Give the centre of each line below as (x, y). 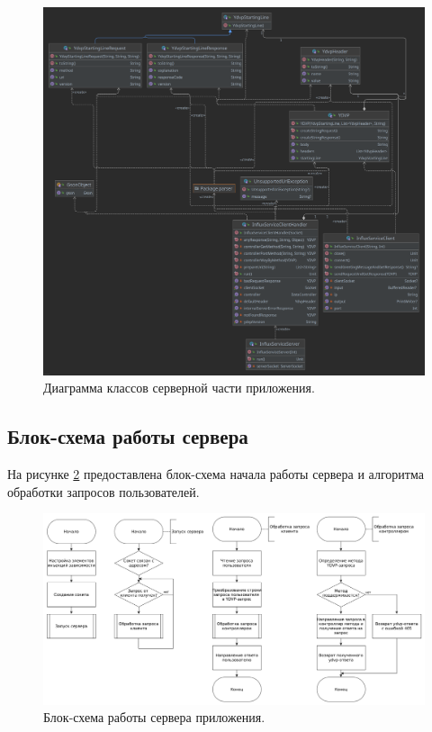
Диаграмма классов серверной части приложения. (179, 388)
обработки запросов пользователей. (103, 491)
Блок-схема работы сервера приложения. (154, 717)
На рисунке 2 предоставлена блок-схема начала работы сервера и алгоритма (216, 474)
